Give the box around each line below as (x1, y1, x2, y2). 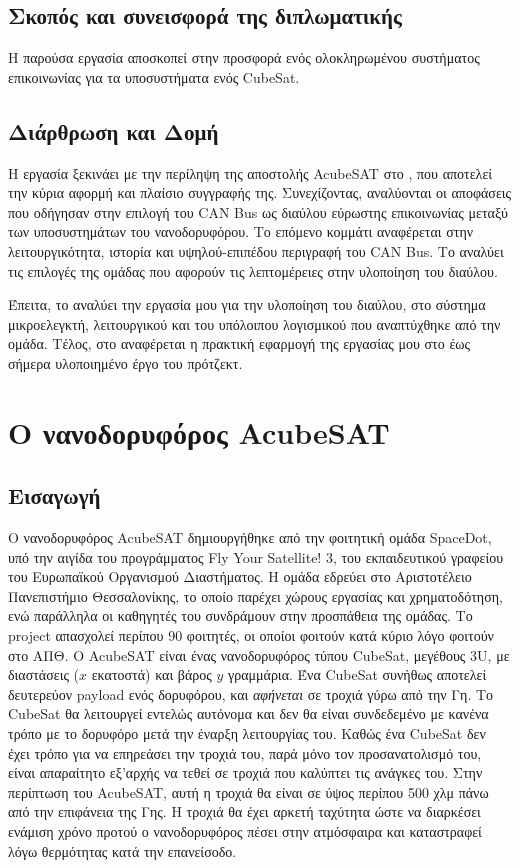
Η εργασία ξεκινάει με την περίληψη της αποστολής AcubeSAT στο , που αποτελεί (8, 162, 493, 183)
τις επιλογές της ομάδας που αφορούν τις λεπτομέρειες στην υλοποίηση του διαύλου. (8, 260, 498, 281)
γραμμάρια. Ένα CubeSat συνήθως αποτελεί (228, 664, 487, 685)
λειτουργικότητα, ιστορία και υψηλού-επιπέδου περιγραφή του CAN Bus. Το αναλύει (8, 240, 504, 261)
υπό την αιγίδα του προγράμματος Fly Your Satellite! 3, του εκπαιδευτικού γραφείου (8, 546, 504, 567)
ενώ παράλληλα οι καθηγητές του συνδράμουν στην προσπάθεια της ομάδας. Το (8, 605, 473, 626)
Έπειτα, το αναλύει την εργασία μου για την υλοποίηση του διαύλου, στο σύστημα (8, 294, 486, 315)
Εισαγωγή (8, 480, 101, 511)
